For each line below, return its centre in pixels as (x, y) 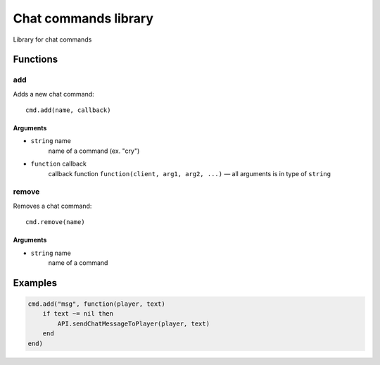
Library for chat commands (52, 39)
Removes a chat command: (52, 206)
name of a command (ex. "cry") (94, 151)
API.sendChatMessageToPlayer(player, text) (134, 323)
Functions (36, 60)
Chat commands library (83, 18)
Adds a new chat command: (53, 94)
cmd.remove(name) (55, 222)
